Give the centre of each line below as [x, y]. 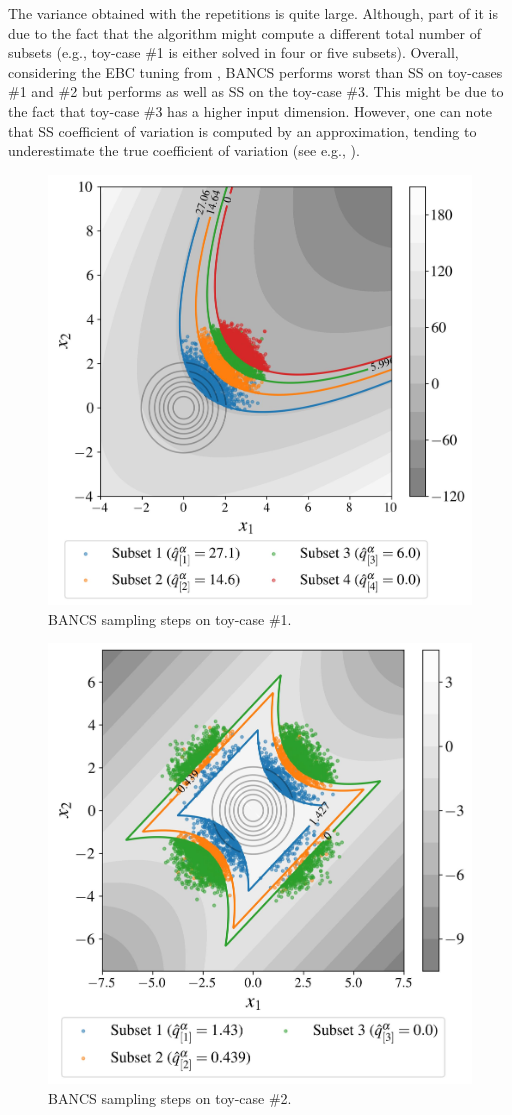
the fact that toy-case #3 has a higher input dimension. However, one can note [250, 110]
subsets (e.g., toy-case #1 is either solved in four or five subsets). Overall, [233, 52]
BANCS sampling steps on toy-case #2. [170, 1097]
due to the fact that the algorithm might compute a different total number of [245, 32]
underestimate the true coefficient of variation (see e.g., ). [184, 150]
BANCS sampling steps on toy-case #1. [170, 618]
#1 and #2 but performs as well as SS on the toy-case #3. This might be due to [256, 91]
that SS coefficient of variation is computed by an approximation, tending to [242, 130]
